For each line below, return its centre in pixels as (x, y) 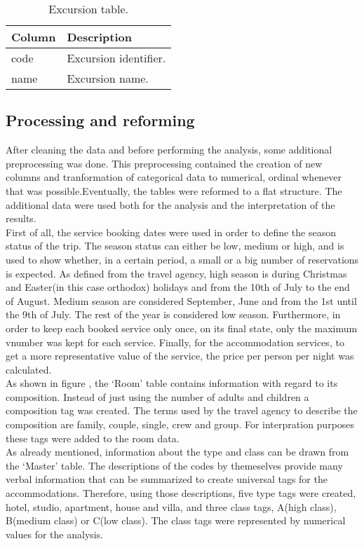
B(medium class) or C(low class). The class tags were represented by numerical (176, 520)
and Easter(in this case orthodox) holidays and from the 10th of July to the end (178, 287)
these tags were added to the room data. (93, 438)
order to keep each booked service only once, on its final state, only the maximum (182, 328)
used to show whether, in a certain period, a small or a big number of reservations (182, 259)
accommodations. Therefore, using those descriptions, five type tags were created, (181, 493)
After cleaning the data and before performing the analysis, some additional (169, 150)
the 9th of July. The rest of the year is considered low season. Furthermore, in (173, 314)
